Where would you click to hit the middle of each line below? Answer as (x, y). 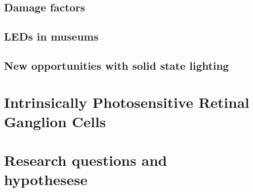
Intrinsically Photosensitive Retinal (127, 102)
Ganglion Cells (55, 121)
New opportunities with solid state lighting (117, 65)
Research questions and (86, 160)
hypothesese (46, 179)
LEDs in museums (51, 36)
